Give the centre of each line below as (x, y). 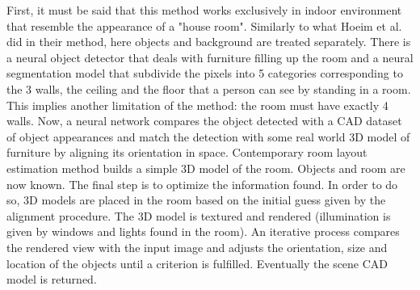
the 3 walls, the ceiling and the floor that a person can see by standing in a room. (209, 88)
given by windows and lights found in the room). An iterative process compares (203, 231)
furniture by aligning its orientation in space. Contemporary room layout (187, 152)
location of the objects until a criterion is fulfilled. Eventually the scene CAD (197, 263)
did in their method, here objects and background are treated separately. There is (209, 42)
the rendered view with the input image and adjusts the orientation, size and (197, 247)
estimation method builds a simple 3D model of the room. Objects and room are (206, 168)
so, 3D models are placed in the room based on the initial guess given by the (196, 200)
